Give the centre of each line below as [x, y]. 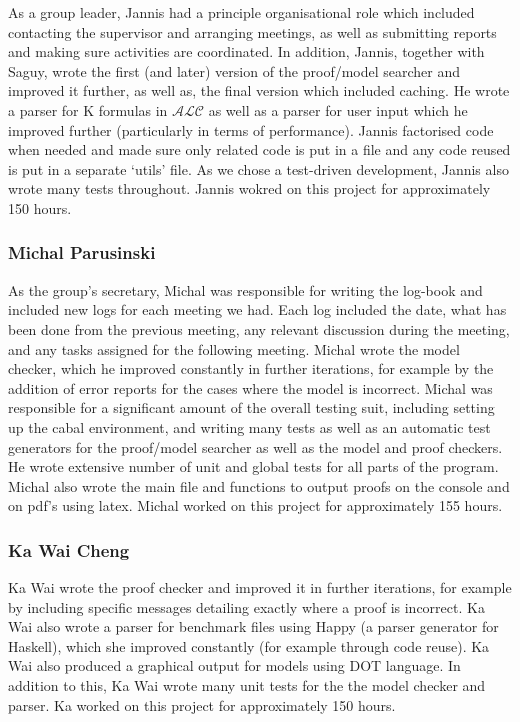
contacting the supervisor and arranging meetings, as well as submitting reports [252, 31]
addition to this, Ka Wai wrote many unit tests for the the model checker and [247, 685]
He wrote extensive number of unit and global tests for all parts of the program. [253, 466]
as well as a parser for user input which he [338, 109]
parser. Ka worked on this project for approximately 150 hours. [202, 704]
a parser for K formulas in [88, 109]
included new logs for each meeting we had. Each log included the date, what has [257, 309]
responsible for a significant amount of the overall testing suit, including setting [251, 407]
